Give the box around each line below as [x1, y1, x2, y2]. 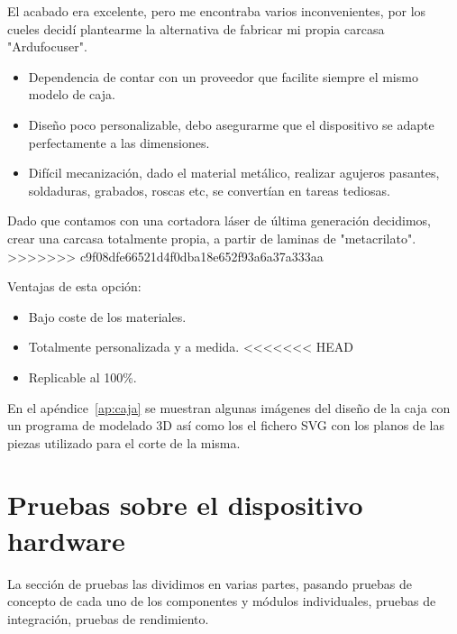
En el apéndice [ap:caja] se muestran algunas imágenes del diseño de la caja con [7, 398, 451, 417]
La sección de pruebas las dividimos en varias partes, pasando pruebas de [7, 574, 412, 593]
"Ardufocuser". [7, 37, 87, 56]
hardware [7, 521, 125, 558]
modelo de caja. [28, 85, 115, 104]
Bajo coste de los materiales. [28, 307, 187, 326]
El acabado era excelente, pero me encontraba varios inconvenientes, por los [7, 2, 426, 20]
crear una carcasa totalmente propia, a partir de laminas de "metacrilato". [7, 228, 416, 247]
